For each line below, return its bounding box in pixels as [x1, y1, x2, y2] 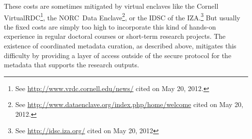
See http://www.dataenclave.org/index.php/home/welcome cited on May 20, [15, 99, 244, 109]
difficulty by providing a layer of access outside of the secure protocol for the [4, 50, 232, 60]
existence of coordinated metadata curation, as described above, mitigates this [4, 41, 236, 51]
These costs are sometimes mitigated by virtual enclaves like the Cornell [4, 1, 219, 11]
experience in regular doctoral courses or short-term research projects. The [4, 31, 226, 41]
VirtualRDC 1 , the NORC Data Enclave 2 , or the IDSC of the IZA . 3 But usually [4, 11, 240, 22]
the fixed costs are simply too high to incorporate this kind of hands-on [4, 21, 216, 31]
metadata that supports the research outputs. [4, 60, 139, 70]
